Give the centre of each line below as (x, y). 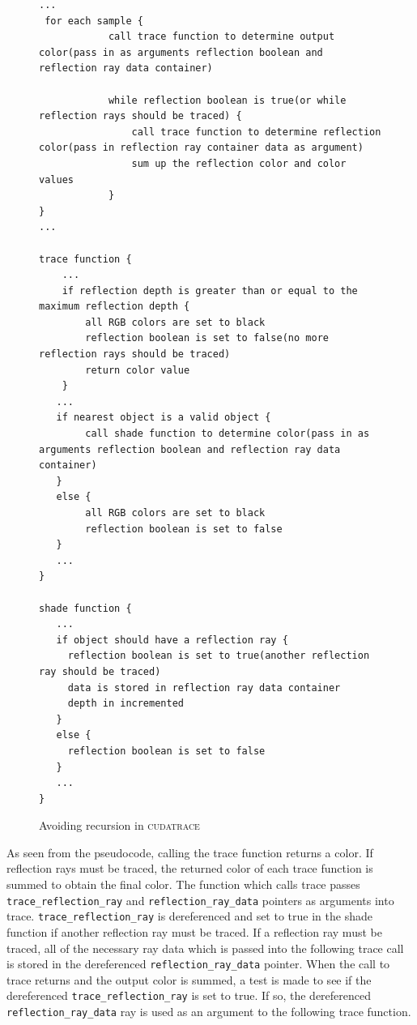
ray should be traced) (100, 671)
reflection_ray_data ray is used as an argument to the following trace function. (209, 1012)
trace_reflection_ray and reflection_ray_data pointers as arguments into (200, 900)
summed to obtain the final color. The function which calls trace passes (183, 884)
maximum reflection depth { (115, 307)
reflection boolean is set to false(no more (207, 338)
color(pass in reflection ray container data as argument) (201, 148)
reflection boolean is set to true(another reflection (219, 656)
